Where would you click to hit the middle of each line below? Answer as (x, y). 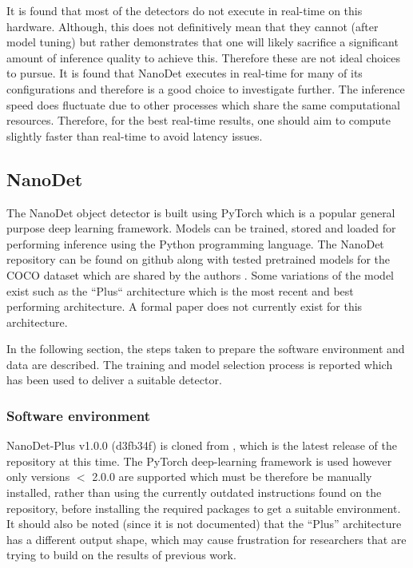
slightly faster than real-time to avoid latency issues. (135, 135)
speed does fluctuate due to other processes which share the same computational (203, 104)
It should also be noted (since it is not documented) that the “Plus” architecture (204, 524)
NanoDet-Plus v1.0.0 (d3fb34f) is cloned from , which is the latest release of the (202, 445)
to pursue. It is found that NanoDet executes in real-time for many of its (185, 73)
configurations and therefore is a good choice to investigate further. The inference (206, 88)
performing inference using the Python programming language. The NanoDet (195, 243)
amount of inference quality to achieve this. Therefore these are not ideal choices (204, 57)
